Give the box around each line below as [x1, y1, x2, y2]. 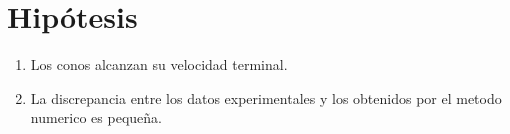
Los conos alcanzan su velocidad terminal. [30, 54, 288, 75]
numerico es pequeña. [30, 107, 162, 128]
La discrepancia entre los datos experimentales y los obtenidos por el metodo [30, 87, 502, 108]
